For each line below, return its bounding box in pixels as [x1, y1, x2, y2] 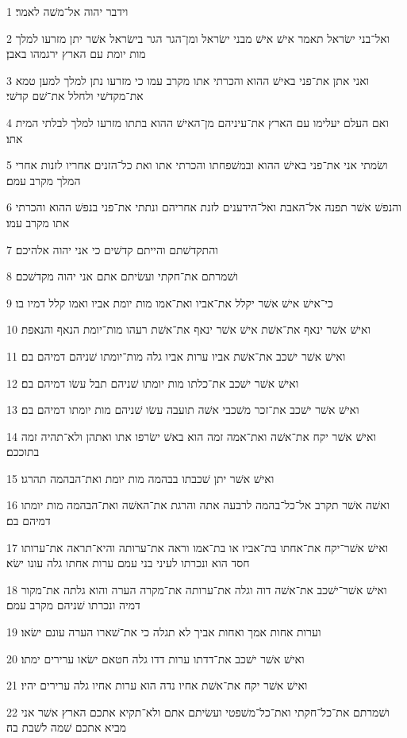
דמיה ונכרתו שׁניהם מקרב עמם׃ [6, 597, 140, 613]
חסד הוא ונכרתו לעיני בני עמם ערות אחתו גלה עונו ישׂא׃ [6, 554, 250, 571]
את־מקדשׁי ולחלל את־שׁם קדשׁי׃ [6, 87, 144, 104]
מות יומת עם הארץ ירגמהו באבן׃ [6, 45, 146, 62]
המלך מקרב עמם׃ [6, 172, 81, 188]
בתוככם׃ [6, 443, 40, 460]
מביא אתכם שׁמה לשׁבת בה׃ [6, 719, 127, 736]
